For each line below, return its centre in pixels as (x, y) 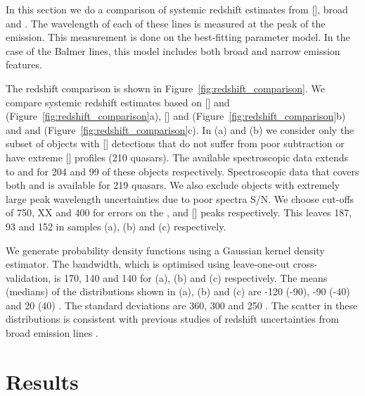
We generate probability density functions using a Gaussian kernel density (165, 250)
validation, (28, 277)
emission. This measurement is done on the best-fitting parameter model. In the (178, 37)
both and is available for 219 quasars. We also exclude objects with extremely (173, 185)
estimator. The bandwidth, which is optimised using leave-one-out (148, 264)
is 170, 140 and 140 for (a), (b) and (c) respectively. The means (191, 277)
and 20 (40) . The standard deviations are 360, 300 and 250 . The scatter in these (182, 305)
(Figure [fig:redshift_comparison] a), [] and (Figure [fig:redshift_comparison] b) (176, 116)
